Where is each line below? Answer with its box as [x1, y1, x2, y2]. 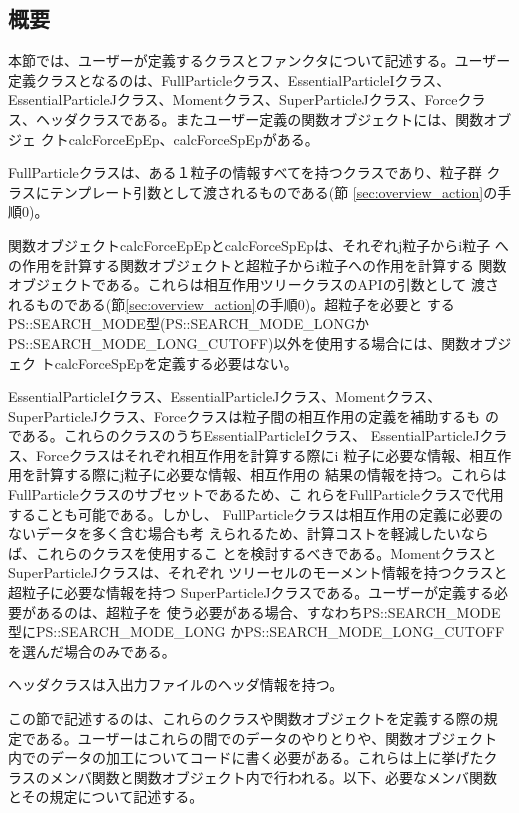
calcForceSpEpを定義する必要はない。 [54, 352, 298, 373]
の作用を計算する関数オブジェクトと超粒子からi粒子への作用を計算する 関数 [8, 254, 507, 275]
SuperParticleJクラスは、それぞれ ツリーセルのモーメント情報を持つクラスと [8, 562, 508, 583]
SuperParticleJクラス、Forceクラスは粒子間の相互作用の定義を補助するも [8, 405, 481, 426]
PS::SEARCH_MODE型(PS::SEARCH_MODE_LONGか [8, 313, 369, 334]
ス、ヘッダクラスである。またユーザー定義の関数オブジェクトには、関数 [8, 108, 484, 129]
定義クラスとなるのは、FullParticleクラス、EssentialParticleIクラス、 [8, 69, 451, 90]
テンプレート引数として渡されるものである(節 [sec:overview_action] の [49, 181, 498, 202]
